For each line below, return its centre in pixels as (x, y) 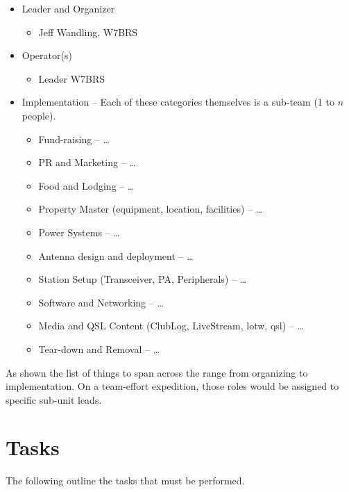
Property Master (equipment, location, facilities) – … (151, 209)
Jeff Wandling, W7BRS (88, 32)
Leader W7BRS (72, 78)
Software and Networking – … (101, 302)
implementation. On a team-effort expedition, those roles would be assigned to (172, 386)
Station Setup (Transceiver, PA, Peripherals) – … (143, 279)
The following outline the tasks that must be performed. (125, 481)
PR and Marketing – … (87, 162)
